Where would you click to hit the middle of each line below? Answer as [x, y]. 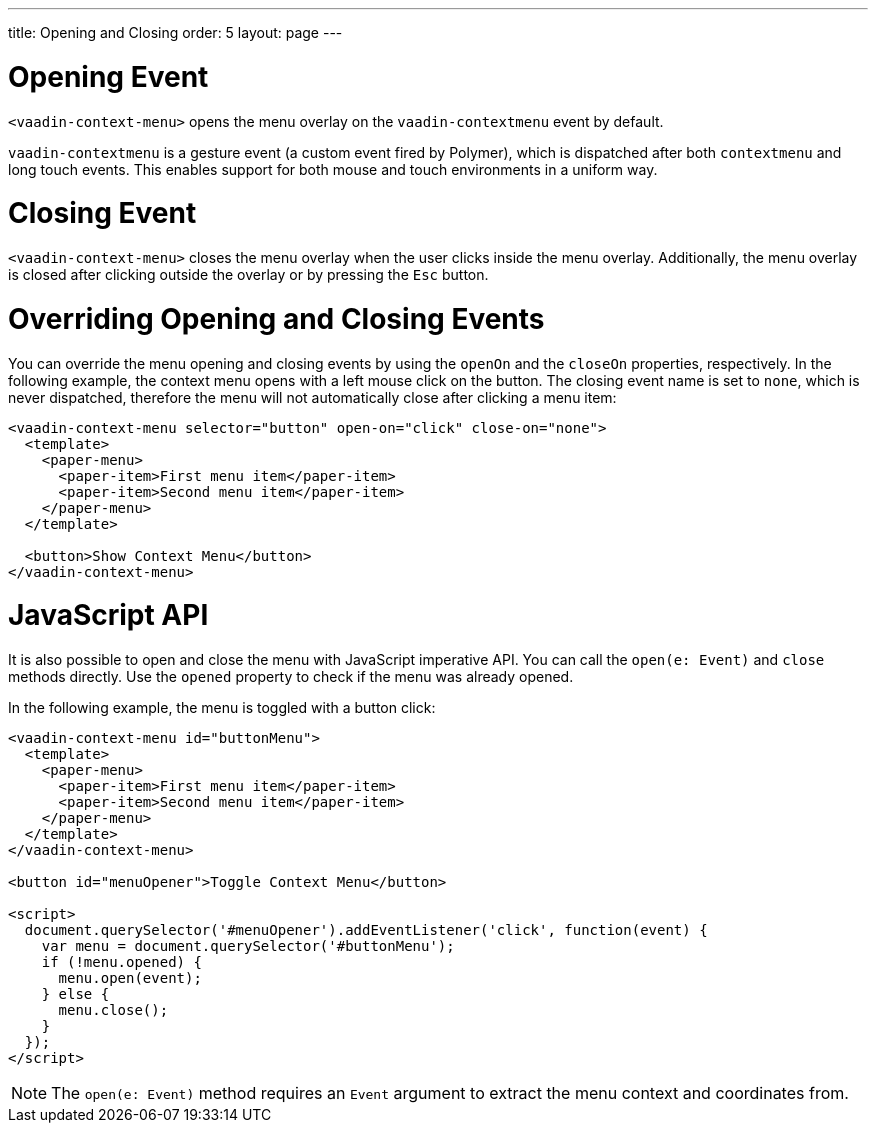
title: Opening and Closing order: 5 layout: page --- [175, 32]
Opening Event [108, 76]
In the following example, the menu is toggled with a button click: [222, 707]
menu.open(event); [130, 978]
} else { [75, 994]
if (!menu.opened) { [121, 962]
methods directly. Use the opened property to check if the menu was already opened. [291, 676]
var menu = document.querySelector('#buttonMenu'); [248, 946]
